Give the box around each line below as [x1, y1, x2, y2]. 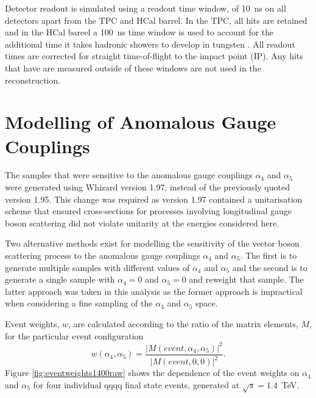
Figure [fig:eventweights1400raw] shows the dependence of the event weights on [5, 366, 300, 379]
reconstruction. [5, 73, 61, 86]
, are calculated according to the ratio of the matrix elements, [68, 317, 298, 330]
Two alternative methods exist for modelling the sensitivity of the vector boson [5, 237, 300, 250]
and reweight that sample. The [189, 273, 304, 286]
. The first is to [240, 249, 297, 262]
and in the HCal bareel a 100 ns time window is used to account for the [5, 26, 274, 38]
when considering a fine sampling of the [5, 297, 153, 309]
